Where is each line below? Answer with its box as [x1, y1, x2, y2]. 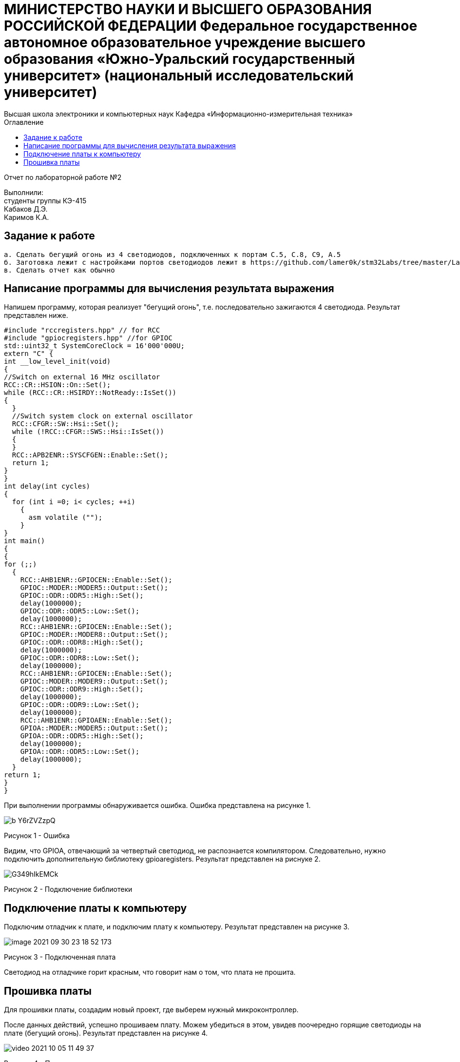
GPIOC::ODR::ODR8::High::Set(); [20, 638, 144, 647]
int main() [4, 537, 45, 545]
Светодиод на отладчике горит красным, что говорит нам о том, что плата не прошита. [4, 968, 296, 977]
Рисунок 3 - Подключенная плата [4, 953, 116, 962]
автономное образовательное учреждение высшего [4, 34, 365, 51]
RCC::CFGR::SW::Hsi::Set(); [12, 420, 119, 428]
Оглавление [4, 118, 44, 126]
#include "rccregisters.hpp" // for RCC [4, 326, 160, 334]
